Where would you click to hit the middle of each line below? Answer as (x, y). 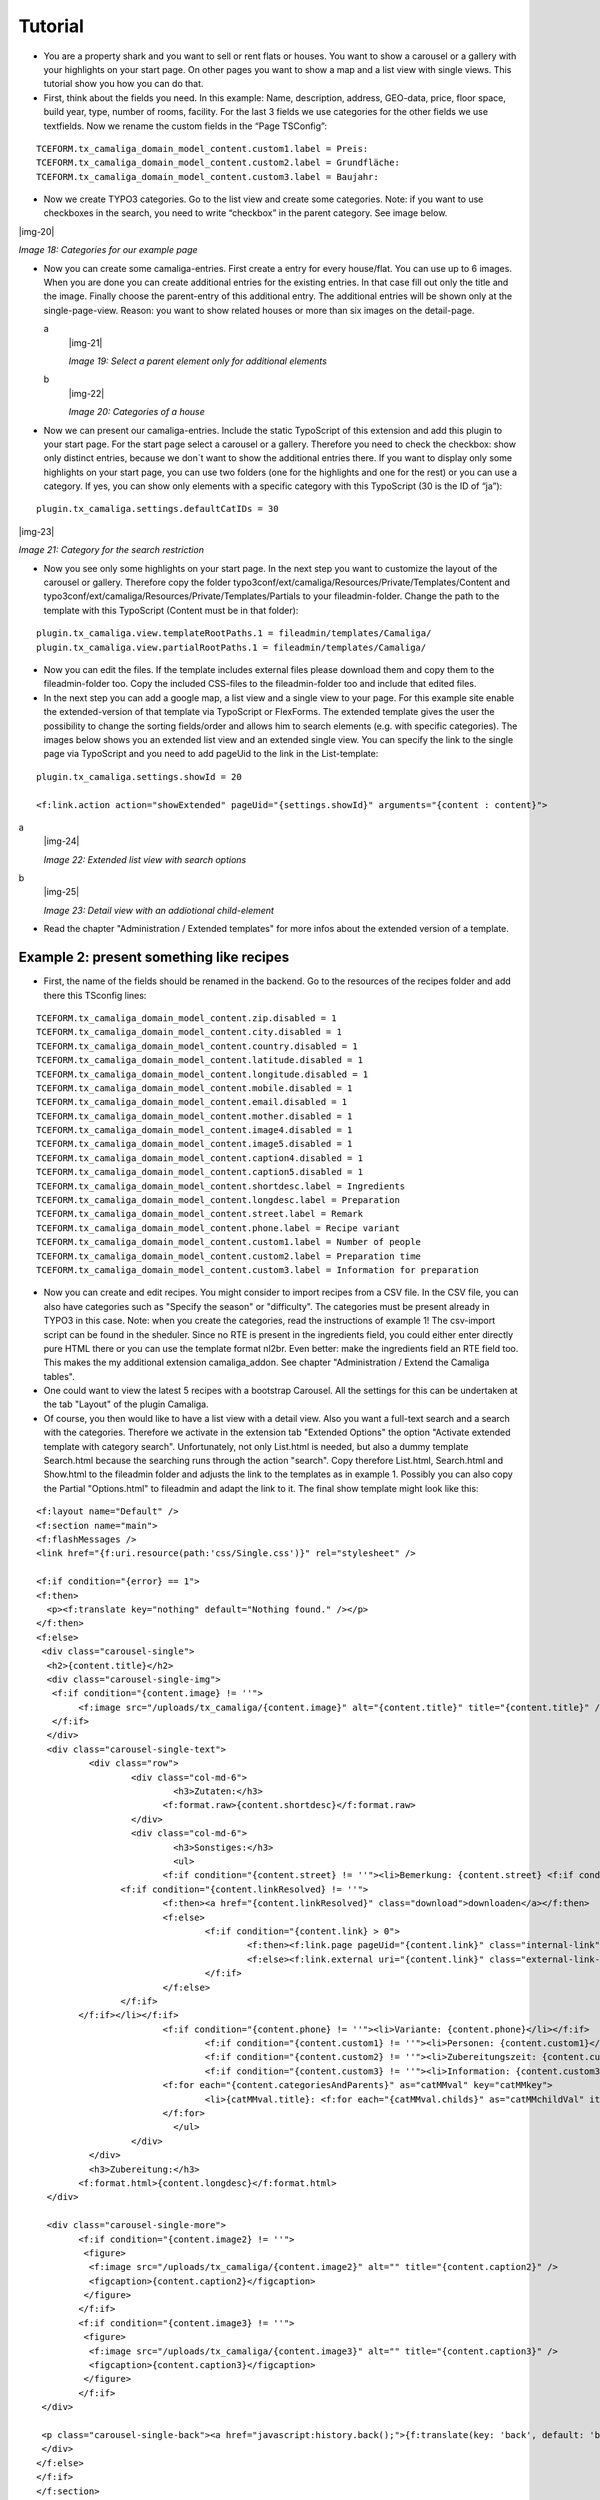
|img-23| (36, 531)
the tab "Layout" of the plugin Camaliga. (126, 1404)
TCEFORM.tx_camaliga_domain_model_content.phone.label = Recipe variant (218, 1228)
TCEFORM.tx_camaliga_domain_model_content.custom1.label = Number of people (229, 1242)
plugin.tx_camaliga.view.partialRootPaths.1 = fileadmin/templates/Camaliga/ (231, 647)
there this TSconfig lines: (95, 995)
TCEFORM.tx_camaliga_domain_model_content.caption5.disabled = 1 (200, 1172)
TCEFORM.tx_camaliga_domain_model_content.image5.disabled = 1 (194, 1144)
